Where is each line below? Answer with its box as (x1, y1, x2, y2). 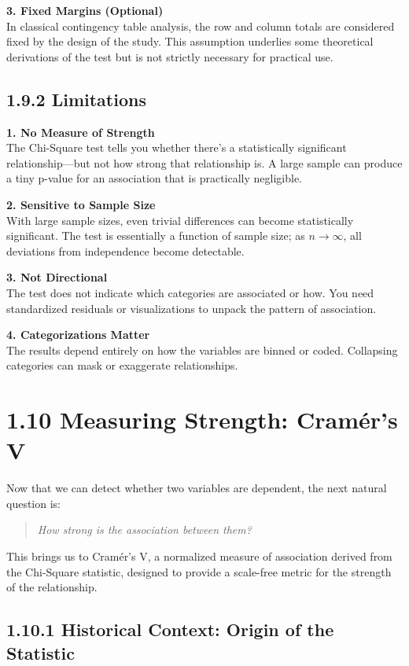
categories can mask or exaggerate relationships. (6, 357, 238, 373)
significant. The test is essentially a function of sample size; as (6, 227, 305, 244)
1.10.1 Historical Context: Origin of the (6, 617, 334, 642)
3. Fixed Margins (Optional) (6, 2, 164, 18)
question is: (6, 495, 61, 511)
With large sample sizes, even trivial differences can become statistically (6, 212, 354, 228)
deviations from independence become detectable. (6, 242, 245, 259)
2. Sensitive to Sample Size (6, 196, 156, 212)
